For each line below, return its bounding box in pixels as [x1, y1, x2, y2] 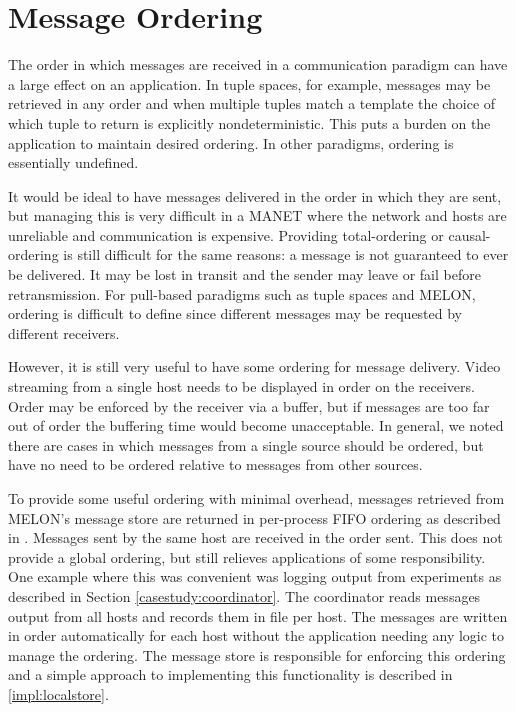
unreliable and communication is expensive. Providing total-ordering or [8, 224, 444, 245]
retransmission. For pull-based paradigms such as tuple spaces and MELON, [8, 283, 476, 304]
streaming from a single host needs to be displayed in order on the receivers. [8, 376, 475, 397]
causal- [448, 224, 491, 245]
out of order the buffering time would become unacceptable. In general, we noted [8, 415, 504, 436]
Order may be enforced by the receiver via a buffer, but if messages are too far [8, 395, 490, 416]
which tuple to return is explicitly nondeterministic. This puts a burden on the [8, 112, 491, 133]
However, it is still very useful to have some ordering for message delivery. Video [8, 356, 501, 377]
